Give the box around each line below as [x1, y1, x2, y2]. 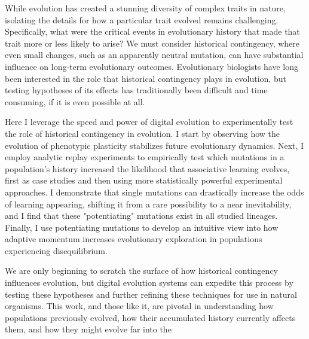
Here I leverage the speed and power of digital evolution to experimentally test [5, 115, 293, 128]
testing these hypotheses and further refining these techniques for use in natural [5, 288, 297, 300]
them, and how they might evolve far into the [5, 323, 172, 335]
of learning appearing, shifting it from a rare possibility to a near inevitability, [5, 197, 292, 210]
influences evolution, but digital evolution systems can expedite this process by [5, 276, 293, 289]
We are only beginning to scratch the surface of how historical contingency [5, 264, 278, 277]
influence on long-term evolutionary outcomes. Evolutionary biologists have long [5, 60, 298, 72]
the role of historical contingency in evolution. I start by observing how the [5, 127, 280, 139]
